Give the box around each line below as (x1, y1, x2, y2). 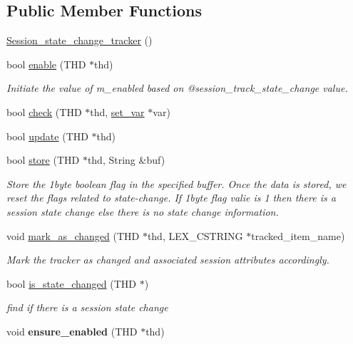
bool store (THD (6, 152, 80, 167)
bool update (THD (6, 128, 88, 143)
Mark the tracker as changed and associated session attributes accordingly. (6, 252, 329, 267)
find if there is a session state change (6, 300, 168, 315)
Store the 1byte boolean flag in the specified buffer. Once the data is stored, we (6, 176, 347, 191)
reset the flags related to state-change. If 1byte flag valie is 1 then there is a (6, 190, 336, 205)
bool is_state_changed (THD (6, 276, 136, 291)
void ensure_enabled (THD (6, 323, 138, 338)
